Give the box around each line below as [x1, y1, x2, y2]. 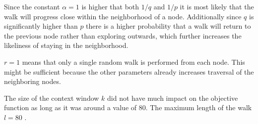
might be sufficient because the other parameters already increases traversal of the [4, 66, 254, 77]
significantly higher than [4, 21, 78, 31]
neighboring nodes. [4, 76, 61, 86]
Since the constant [4, 1, 60, 11]
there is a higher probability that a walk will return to [86, 21, 251, 31]
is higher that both [81, 1, 139, 11]
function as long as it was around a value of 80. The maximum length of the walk [4, 102, 252, 113]
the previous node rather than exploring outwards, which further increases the [4, 30, 242, 41]
